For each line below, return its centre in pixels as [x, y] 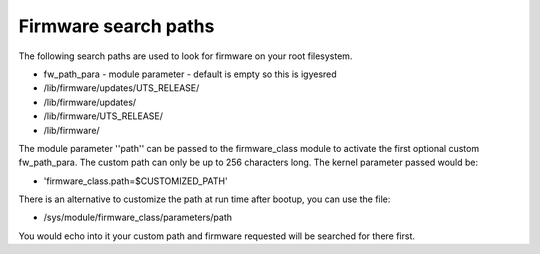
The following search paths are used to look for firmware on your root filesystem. [185, 56]
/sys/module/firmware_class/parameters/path [138, 217]
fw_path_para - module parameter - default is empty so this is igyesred [190, 74]
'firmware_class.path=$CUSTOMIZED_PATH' [136, 181]
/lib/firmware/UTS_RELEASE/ [103, 116]
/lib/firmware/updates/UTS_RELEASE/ [121, 88]
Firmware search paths [116, 26]
